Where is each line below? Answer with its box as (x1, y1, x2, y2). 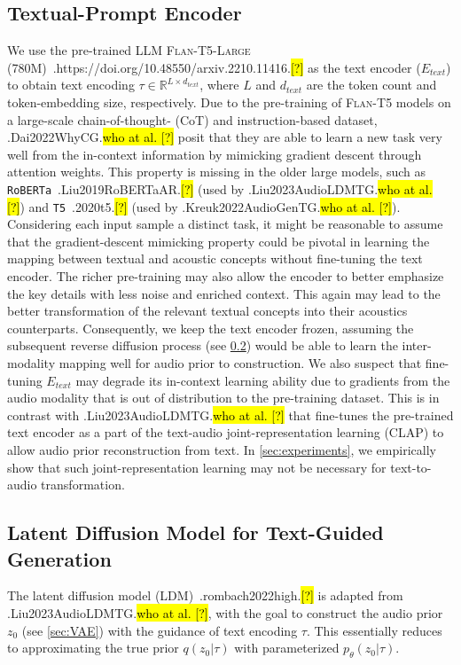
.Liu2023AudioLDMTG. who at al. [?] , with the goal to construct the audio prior (7, 603, 443, 622)
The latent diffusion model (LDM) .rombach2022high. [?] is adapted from (7, 586, 403, 605)
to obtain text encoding (7, 75, 135, 94)
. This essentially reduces (306, 621, 442, 639)
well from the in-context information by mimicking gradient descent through (7, 145, 422, 163)
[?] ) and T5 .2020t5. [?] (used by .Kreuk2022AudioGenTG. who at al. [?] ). (7, 197, 401, 215)
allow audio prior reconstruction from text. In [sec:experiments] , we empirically (7, 440, 436, 458)
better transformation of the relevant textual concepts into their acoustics (7, 301, 408, 320)
